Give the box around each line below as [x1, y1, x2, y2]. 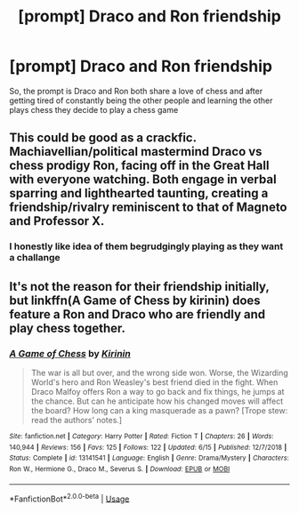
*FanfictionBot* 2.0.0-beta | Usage [9, 492, 130, 504]
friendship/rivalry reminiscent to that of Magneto [9, 200, 287, 215]
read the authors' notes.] [30, 414, 123, 425]
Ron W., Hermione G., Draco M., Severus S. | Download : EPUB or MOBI [9, 464, 230, 473]
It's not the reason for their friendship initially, [9, 278, 270, 294]
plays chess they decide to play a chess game [9, 104, 179, 115]
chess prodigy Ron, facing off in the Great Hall [9, 158, 270, 173]
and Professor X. [9, 213, 105, 228]
